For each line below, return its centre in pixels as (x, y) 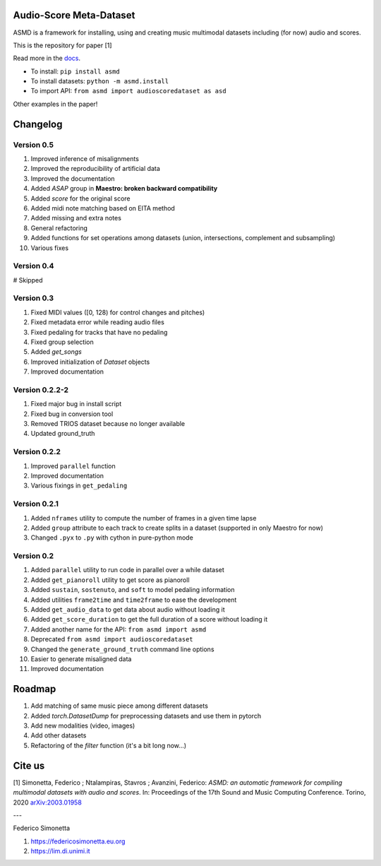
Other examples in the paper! (55, 104)
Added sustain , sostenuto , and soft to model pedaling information (133, 590)
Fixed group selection (62, 342)
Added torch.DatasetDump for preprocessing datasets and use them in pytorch (146, 716)
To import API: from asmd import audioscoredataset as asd (128, 91)
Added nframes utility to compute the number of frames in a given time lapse (144, 518)
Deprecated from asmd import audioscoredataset (112, 639)
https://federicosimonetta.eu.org (78, 841)
